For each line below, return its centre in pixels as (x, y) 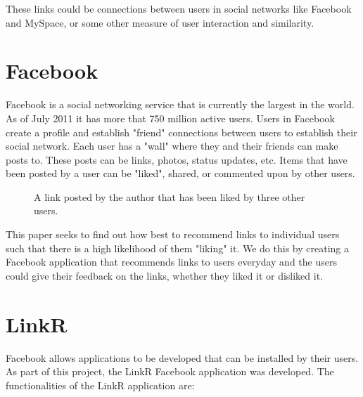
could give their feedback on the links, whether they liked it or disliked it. (165, 275)
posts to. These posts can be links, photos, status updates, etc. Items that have (177, 159)
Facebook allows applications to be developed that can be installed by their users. (182, 357)
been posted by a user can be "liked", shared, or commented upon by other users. (180, 173)
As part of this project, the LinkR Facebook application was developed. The (170, 371)
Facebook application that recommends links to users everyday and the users (171, 262)
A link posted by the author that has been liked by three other (170, 196)
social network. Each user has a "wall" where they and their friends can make (172, 146)
